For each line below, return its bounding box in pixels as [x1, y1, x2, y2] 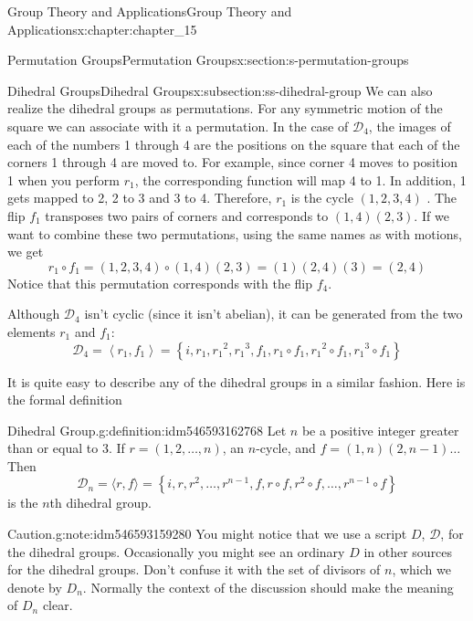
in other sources [363, 542, 453, 561]
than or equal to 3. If [7, 438, 125, 458]
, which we [392, 560, 451, 579]
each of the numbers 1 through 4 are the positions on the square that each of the [7, 134, 460, 153]
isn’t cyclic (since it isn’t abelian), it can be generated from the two [84, 304, 463, 323]
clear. [42, 595, 73, 615]
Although [7, 304, 60, 323]
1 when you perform [7, 170, 120, 189]
